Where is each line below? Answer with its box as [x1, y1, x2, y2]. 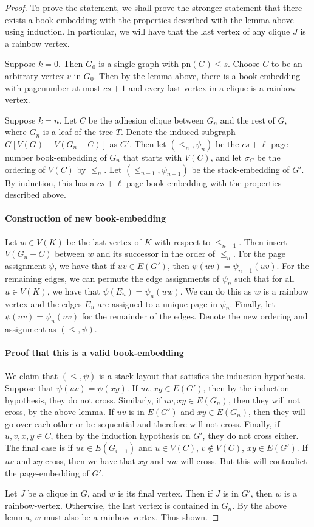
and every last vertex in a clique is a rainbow [128, 81, 296, 94]
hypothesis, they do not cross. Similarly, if [5, 393, 162, 406]
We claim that [5, 369, 58, 382]
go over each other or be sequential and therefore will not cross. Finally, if [5, 417, 280, 430]
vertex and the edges [5, 297, 82, 310]
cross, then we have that [45, 455, 135, 467]
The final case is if [5, 441, 73, 454]
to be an [271, 57, 302, 70]
